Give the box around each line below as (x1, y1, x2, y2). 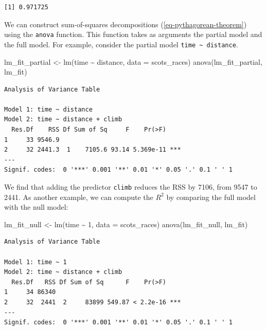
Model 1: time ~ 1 (4, 258, 67, 266)
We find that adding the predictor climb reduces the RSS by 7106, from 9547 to (4, 181, 257, 192)
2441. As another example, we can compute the (4, 191, 153, 202)
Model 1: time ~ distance (4, 105, 93, 113)
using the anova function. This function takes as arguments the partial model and (4, 29, 262, 40)
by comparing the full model (166, 191, 256, 202)
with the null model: (4, 201, 68, 212)
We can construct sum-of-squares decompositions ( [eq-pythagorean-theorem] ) (4, 19, 247, 29)
